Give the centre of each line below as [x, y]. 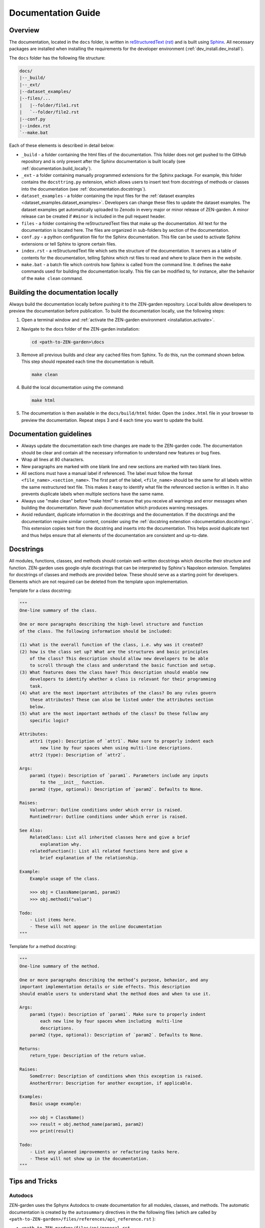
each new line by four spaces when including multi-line [111, 1021]
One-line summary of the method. [60, 966]
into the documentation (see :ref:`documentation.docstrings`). [84, 189]
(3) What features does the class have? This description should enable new [114, 672]
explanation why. [61, 844]
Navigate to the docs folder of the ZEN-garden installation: [80, 329]
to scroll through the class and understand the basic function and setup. [123, 665]
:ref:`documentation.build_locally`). [57, 168]
